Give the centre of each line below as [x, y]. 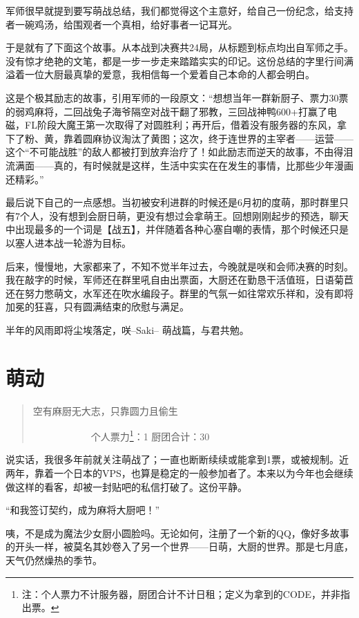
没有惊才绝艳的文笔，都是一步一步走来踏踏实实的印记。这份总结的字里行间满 [179, 60]
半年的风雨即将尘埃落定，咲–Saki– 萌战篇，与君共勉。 [127, 329]
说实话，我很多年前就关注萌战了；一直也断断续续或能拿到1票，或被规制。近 [177, 459]
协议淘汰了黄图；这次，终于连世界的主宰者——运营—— [227, 138]
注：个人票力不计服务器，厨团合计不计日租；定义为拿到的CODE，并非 [181, 593]
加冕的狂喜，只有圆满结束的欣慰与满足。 [97, 307]
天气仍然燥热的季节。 [54, 560]
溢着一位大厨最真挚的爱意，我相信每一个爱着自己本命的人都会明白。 [160, 74]
